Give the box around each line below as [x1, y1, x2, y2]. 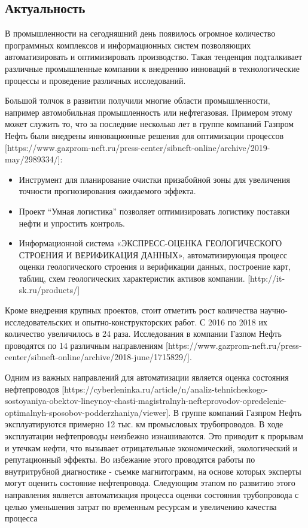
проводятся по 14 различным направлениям [5, 339, 163, 351]
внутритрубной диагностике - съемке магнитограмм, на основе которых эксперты [5, 464, 301, 477]
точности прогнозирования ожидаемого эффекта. [19, 185, 196, 197]
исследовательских [5, 315, 72, 328]
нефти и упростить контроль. [19, 216, 125, 229]
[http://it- [248, 271, 285, 284]
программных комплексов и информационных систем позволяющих [5, 38, 251, 51]
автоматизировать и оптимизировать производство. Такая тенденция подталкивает [5, 50, 303, 63]
